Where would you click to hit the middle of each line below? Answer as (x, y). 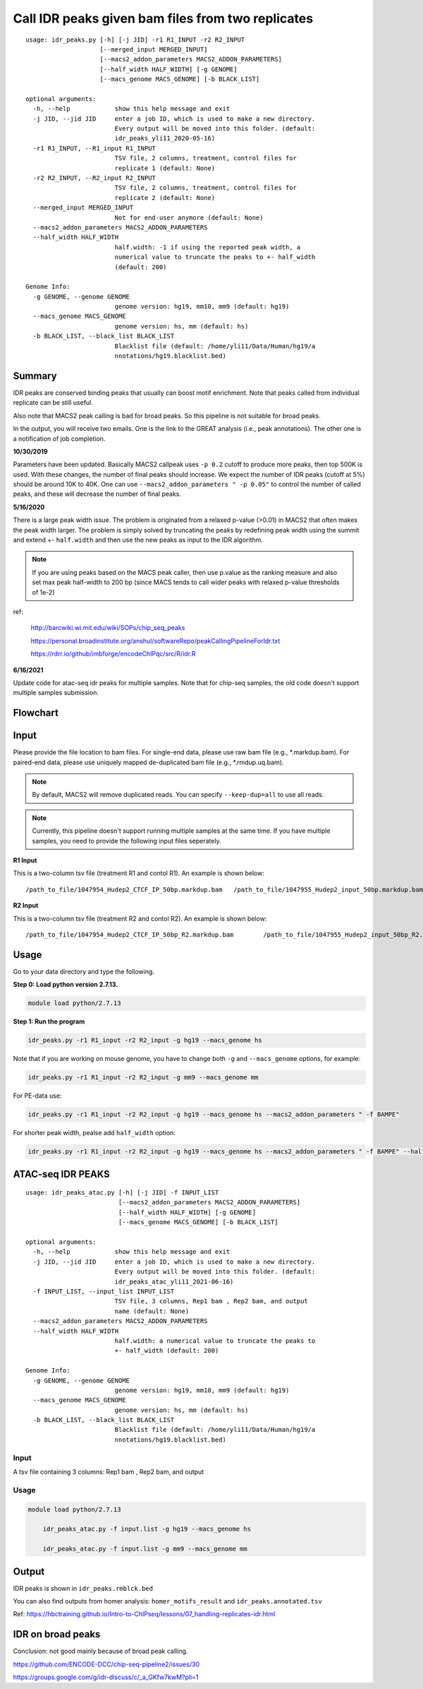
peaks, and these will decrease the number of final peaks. (97, 494)
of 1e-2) (43, 592)
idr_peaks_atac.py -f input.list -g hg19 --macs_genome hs (147, 1529)
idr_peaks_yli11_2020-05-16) (165, 138)
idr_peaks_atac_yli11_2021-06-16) (174, 1281)
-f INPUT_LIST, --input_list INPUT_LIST (104, 1292)
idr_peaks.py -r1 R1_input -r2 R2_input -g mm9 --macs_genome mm (143, 1078)
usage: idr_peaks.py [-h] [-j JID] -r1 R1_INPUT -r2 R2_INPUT (135, 40)
